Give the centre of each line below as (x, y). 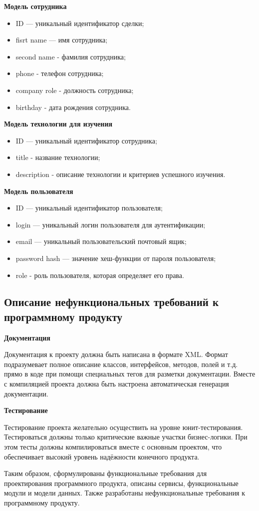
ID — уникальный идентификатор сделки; (80, 23)
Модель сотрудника (35, 6)
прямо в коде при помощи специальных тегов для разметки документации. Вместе (130, 374)
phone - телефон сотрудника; (60, 73)
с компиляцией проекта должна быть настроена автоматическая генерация (117, 384)
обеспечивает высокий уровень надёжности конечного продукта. (102, 456)
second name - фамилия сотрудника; (71, 56)
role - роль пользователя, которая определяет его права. (100, 275)
